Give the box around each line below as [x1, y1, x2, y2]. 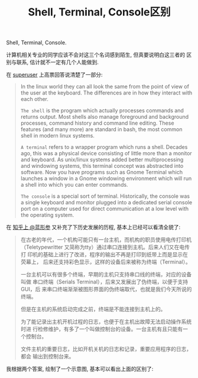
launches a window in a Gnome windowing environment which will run [20, 175, 192, 182]
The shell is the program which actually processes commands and [20, 107, 184, 114]
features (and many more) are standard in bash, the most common [20, 126, 183, 133]
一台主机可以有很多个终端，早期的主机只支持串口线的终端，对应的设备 [20, 271, 192, 278]
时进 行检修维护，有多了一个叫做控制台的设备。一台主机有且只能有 [20, 325, 183, 333]
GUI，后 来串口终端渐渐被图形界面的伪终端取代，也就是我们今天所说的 [20, 286, 192, 293]
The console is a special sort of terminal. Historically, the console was [20, 193, 190, 200]
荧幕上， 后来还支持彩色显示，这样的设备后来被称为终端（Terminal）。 [20, 258, 191, 266]
